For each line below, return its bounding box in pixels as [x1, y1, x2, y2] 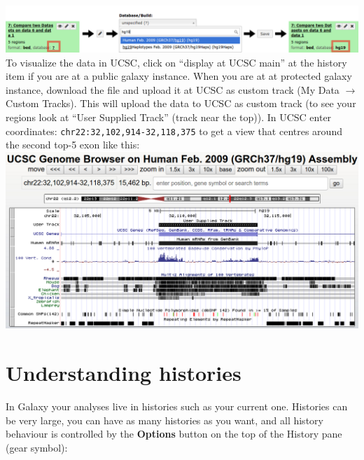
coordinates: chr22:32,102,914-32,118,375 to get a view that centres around [6, 123, 342, 138]
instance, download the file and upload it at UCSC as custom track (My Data [6, 82, 339, 97]
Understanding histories [6, 358, 241, 387]
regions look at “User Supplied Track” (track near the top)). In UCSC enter [6, 109, 332, 124]
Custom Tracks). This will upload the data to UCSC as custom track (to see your [6, 96, 356, 111]
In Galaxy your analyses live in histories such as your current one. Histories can [6, 398, 348, 413]
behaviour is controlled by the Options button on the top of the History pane [6, 426, 342, 441]
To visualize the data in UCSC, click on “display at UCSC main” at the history [6, 55, 347, 69]
